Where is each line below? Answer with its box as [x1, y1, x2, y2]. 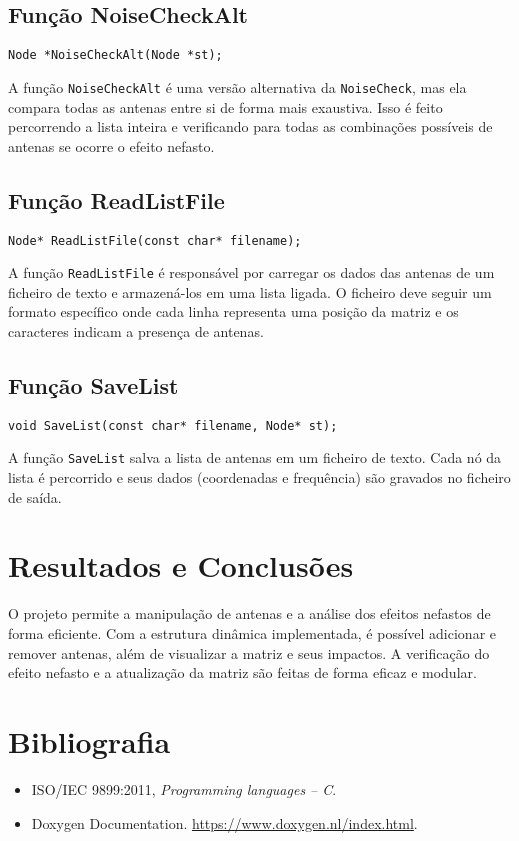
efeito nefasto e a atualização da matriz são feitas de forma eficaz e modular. [8, 662, 477, 683]
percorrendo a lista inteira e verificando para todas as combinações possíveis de [8, 116, 493, 137]
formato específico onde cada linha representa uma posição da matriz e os [8, 301, 459, 322]
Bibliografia [8, 720, 171, 761]
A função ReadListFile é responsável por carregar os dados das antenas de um [8, 262, 495, 283]
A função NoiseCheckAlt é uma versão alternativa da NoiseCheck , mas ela [8, 76, 467, 97]
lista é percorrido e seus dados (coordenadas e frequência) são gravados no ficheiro [8, 467, 511, 488]
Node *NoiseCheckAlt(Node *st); [8, 48, 223, 63]
